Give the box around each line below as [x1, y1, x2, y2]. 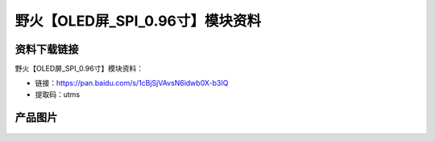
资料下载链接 [14, 42, 79, 56]
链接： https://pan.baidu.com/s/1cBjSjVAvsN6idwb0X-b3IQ [35, 79, 229, 88]
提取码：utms [35, 89, 81, 99]
